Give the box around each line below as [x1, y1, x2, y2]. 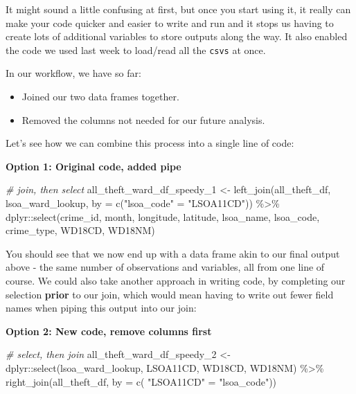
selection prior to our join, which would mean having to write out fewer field [6, 287, 334, 301]
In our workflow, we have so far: [6, 66, 141, 80]
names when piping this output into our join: [6, 301, 197, 315]
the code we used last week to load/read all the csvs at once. [6, 42, 266, 57]
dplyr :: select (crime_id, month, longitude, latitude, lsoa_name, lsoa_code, [6, 209, 320, 224]
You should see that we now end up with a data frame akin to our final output [6, 246, 340, 260]
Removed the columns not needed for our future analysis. [21, 112, 265, 127]
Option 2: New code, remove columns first [6, 323, 212, 338]
